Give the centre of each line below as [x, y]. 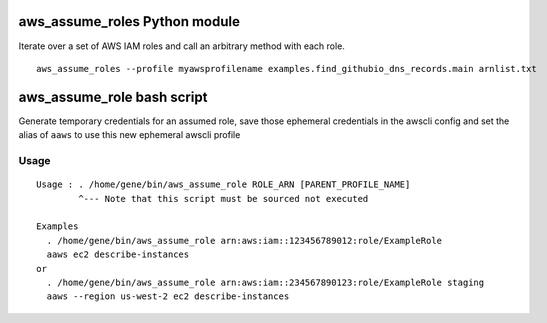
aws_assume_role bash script [113, 96]
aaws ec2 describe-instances [118, 254]
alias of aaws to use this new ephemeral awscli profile [129, 135]
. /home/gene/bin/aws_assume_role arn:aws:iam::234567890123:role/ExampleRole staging [265, 282]
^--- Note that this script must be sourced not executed [223, 198]
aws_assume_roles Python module [129, 21]
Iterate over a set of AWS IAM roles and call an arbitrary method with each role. [181, 46]
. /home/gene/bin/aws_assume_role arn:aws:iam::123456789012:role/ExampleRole [244, 240]
